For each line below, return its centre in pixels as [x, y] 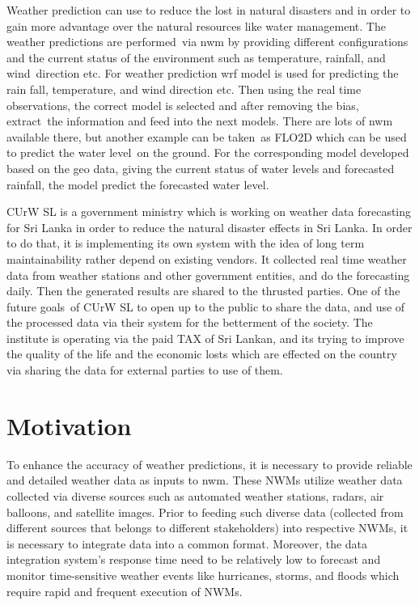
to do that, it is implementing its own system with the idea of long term [186, 243]
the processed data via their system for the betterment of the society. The [190, 322]
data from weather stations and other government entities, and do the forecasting [208, 275]
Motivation [69, 425]
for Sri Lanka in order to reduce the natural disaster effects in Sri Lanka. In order [209, 227]
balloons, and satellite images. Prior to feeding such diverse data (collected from [205, 512]
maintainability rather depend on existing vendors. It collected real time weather [207, 258]
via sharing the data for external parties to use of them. [145, 370]
